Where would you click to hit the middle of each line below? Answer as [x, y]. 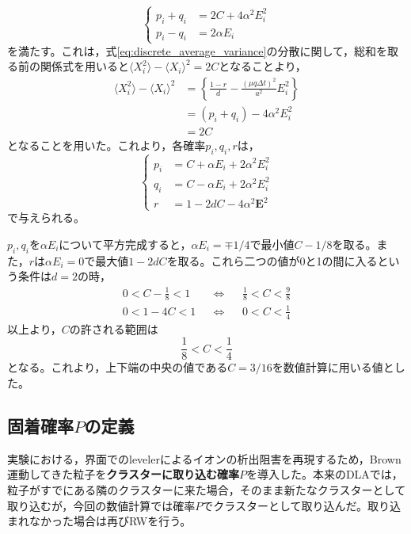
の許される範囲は [114, 328]
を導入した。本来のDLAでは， [324, 474]
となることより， [263, 66]
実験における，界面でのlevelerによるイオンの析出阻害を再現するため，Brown [204, 458]
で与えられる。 [46, 217]
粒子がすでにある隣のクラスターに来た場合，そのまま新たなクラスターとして [207, 489]
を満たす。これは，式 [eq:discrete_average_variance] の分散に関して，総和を [198, 50]
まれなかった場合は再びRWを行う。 [99, 521]
